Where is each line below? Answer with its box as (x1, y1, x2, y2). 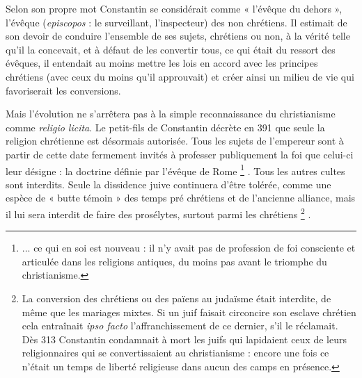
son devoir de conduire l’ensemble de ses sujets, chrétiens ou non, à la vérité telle (6, 28, 350, 43)
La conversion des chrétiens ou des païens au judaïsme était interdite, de (22, 291, 331, 305)
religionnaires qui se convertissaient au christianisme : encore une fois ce (22, 345, 329, 360)
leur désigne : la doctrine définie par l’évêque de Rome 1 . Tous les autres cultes (6, 161, 345, 178)
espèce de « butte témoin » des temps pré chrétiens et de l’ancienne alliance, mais (6, 190, 356, 205)
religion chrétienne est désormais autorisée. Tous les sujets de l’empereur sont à (6, 133, 344, 148)
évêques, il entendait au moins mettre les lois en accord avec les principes (6, 56, 318, 70)
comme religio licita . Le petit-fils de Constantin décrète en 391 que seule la (6, 120, 325, 134)
